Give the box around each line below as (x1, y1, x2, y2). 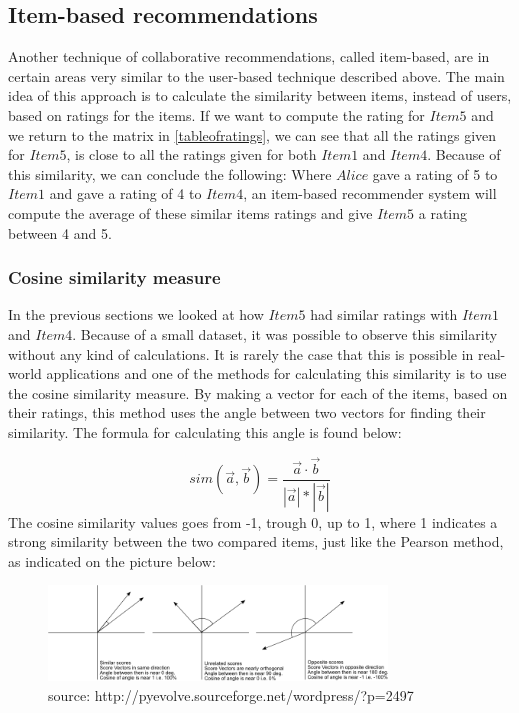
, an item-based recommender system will (243, 183, 497, 204)
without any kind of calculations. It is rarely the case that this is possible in (8, 343, 474, 364)
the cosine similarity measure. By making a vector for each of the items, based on (8, 382, 508, 403)
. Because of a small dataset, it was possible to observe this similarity (72, 323, 498, 344)
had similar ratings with (310, 304, 458, 325)
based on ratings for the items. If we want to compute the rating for (8, 104, 425, 125)
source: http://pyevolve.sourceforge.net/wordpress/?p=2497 (48, 684, 414, 705)
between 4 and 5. (8, 222, 112, 243)
